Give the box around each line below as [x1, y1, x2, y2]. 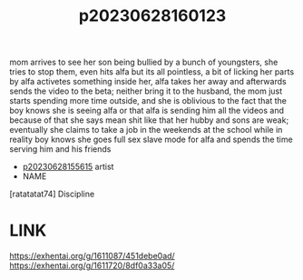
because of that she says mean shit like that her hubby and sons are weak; [9, 115, 289, 125]
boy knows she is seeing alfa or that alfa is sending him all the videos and [9, 105, 284, 116]
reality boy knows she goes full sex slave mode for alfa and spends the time [9, 134, 293, 145]
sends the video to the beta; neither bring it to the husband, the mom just [9, 85, 283, 96]
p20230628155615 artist [22, 161, 114, 173]
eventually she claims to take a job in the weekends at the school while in [9, 125, 283, 135]
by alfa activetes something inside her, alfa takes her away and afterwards [9, 76, 288, 87]
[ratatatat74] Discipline [9, 188, 95, 200]
